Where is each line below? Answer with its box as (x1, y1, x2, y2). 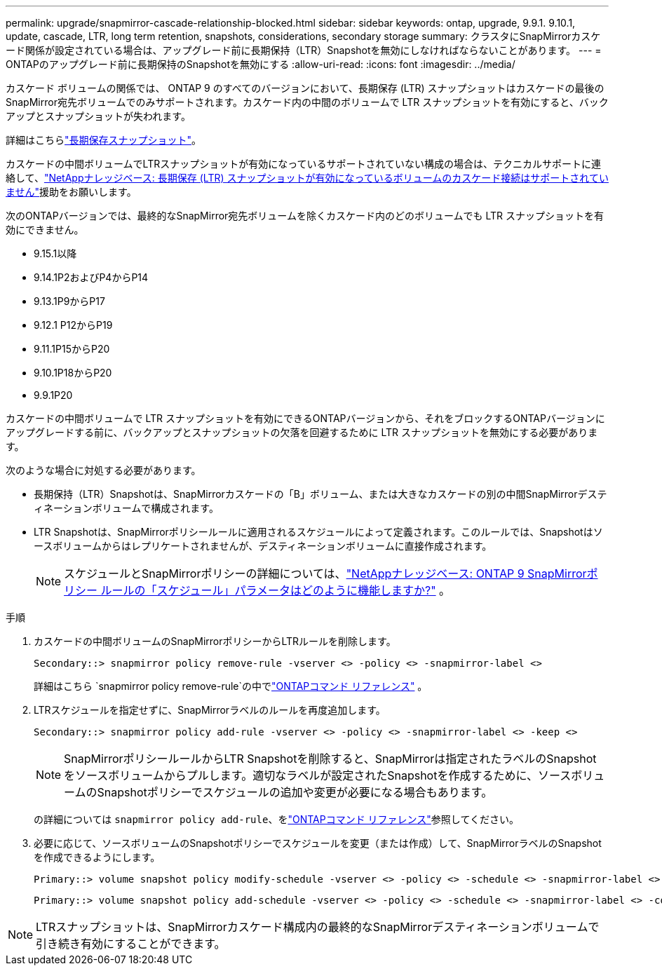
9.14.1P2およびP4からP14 (34, 271, 149, 283)
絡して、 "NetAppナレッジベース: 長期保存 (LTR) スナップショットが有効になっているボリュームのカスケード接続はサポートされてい (6, 172, 609, 184)
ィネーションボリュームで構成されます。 (34, 502, 219, 514)
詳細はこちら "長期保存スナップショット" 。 (6, 134, 202, 146)
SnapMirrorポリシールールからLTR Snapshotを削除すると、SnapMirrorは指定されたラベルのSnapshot (64, 752, 597, 766)
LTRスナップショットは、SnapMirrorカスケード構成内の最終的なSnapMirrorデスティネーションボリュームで (36, 920, 600, 934)
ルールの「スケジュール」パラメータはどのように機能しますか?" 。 (100, 583, 451, 597)
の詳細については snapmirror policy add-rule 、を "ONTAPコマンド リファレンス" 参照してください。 (34, 813, 519, 825)
